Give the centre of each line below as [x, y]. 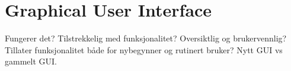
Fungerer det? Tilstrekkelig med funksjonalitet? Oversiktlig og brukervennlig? [146, 38]
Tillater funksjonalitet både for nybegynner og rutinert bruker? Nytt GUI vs [144, 49]
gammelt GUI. [31, 61]
